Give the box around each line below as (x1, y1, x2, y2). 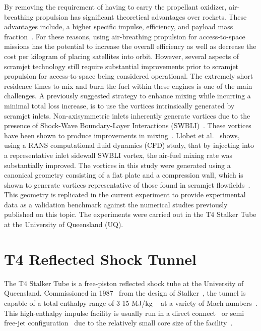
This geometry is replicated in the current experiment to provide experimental (4, 189, 246, 200)
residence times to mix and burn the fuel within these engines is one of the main (4, 80, 252, 91)
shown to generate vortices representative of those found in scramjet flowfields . (4, 179, 250, 190)
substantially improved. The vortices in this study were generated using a (4, 159, 231, 170)
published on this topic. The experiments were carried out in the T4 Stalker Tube (4, 209, 256, 219)
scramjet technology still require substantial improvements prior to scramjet (4, 61, 239, 71)
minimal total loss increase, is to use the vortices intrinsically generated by (4, 100, 235, 111)
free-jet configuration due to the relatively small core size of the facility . (4, 317, 233, 328)
